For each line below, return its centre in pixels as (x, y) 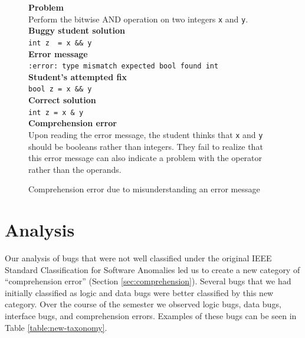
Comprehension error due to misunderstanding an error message (144, 189)
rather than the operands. (75, 169)
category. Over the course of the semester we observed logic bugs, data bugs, (143, 304)
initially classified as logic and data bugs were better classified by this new (139, 292)
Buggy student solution (77, 30)
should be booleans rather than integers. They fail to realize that (146, 146)
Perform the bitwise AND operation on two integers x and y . (138, 19)
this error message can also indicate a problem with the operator (145, 158)
